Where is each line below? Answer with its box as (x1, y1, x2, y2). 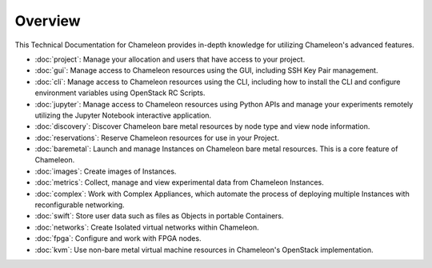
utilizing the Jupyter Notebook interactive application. (34, 110, 212, 120)
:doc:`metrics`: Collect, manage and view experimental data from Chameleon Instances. (34, 178, 324, 187)
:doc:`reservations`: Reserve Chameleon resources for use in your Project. (34, 133, 280, 142)
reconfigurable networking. (34, 200, 125, 210)
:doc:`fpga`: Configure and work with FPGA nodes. (34, 234, 202, 243)
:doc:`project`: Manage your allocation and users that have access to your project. (34, 54, 306, 64)
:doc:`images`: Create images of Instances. (34, 166, 177, 176)
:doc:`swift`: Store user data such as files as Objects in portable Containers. (34, 211, 284, 221)
